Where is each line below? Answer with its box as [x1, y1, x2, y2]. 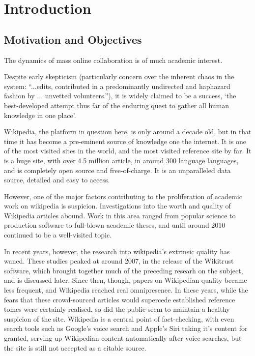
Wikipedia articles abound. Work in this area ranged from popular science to [4, 210, 236, 220]
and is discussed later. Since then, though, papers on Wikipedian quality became [4, 275, 247, 285]
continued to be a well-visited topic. [4, 230, 112, 240]
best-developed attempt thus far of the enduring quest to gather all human [4, 100, 229, 110]
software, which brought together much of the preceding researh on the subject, [4, 265, 243, 275]
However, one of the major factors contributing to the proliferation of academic [4, 191, 242, 201]
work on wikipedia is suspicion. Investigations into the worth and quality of [4, 201, 231, 211]
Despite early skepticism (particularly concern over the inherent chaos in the [4, 71, 234, 82]
